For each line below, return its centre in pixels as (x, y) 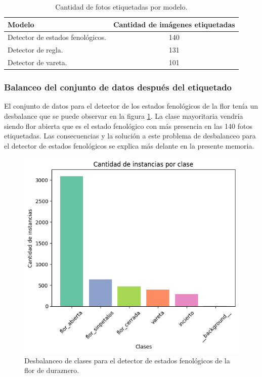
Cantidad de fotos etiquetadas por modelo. (121, 7)
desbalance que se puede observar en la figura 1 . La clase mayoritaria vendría (124, 116)
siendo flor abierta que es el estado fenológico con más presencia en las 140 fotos (128, 126)
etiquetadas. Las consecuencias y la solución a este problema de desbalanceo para (130, 136)
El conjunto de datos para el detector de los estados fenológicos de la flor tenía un (131, 106)
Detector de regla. (35, 50)
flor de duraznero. (52, 370)
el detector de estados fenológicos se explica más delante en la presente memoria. (129, 145)
